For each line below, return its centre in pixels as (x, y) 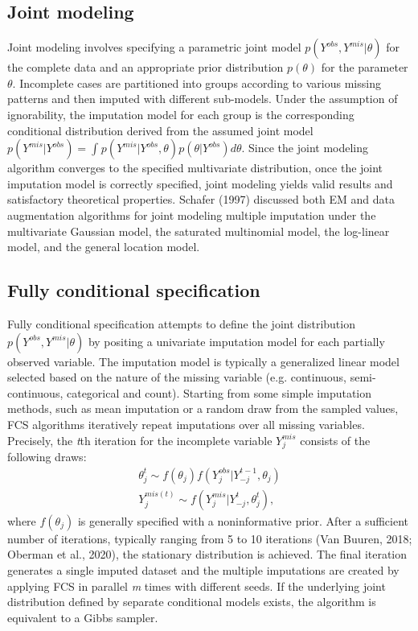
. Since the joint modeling (305, 148)
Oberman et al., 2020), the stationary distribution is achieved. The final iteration (207, 554)
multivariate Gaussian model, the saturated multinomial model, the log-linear (199, 231)
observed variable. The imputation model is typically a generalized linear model (203, 361)
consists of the (335, 440)
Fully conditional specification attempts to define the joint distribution (181, 323)
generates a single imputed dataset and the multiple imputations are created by (203, 570)
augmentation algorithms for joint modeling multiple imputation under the (192, 214)
